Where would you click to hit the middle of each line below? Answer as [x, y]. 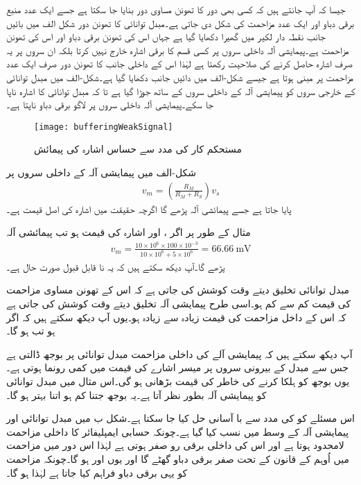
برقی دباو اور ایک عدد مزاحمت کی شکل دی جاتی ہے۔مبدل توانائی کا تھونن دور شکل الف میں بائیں [180, 23]
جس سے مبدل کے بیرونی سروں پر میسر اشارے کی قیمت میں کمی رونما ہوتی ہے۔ [177, 367]
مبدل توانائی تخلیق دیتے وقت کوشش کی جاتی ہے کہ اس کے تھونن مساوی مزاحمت [178, 290]
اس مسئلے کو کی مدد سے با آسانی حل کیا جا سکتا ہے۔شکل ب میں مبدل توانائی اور [180, 418]
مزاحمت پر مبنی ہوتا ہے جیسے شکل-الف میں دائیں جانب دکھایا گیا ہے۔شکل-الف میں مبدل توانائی [180, 77]
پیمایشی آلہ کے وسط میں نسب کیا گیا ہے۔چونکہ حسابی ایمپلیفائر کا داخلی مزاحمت [178, 431]
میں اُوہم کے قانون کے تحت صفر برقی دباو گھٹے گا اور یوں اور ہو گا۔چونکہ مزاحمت [178, 458]
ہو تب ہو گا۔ [31, 331]
